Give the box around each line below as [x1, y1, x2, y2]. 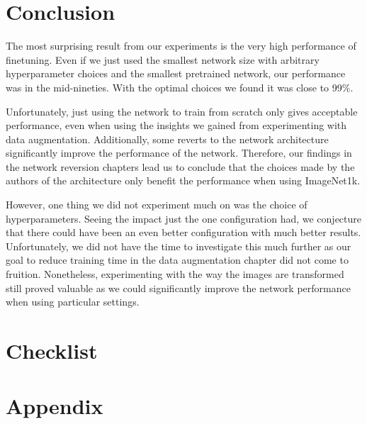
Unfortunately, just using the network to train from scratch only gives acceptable [6, 104, 358, 118]
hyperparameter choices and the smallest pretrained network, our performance [6, 66, 346, 81]
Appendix [6, 391, 103, 420]
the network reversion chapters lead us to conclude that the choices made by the [6, 159, 355, 174]
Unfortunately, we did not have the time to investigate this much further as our [6, 238, 351, 253]
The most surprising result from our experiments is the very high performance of [6, 38, 356, 53]
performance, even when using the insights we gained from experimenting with [6, 118, 347, 133]
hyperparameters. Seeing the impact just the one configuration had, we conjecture [6, 211, 362, 225]
